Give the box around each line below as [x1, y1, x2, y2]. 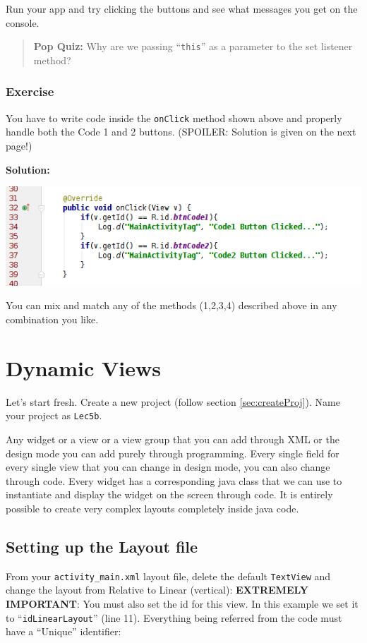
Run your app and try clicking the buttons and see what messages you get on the [6, 1, 358, 16]
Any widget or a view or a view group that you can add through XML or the [6, 432, 339, 447]
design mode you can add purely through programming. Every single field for [6, 445, 339, 460]
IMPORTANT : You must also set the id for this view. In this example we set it [6, 596, 359, 611]
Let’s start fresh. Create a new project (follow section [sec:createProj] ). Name [6, 394, 340, 409]
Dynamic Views [6, 353, 162, 382]
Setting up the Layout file [6, 536, 198, 557]
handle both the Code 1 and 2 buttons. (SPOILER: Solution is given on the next [6, 124, 356, 139]
